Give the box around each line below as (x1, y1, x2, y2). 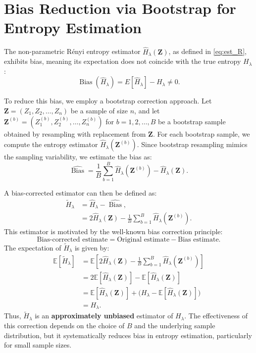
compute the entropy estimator (4, 139, 98, 150)
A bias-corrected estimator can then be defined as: (4, 187, 157, 198)
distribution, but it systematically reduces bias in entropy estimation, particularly (4, 330, 252, 340)
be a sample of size (70, 105, 128, 115)
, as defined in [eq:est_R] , (168, 46, 247, 56)
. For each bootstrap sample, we (153, 128, 250, 139)
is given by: (74, 242, 109, 252)
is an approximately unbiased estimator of (35, 310, 173, 321)
